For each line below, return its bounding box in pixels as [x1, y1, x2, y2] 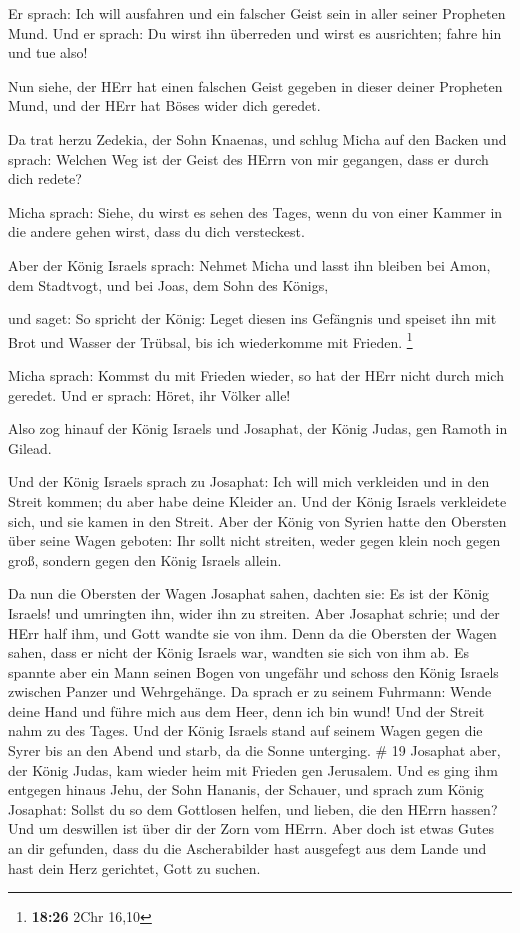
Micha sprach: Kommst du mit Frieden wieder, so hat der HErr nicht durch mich [8, 364, 504, 385]
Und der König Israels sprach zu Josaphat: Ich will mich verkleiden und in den [8, 471, 490, 492]
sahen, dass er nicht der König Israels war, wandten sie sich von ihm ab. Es [8, 642, 469, 663]
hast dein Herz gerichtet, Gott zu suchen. [8, 857, 261, 878]
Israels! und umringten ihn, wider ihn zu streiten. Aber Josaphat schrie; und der [8, 602, 500, 623]
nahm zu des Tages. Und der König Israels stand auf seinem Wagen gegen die [8, 720, 483, 741]
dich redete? [8, 168, 82, 189]
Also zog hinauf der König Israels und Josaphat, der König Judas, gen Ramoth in [8, 418, 508, 439]
